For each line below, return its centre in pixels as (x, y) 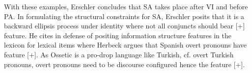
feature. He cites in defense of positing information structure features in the (118, 35)
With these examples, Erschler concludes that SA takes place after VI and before (126, 6)
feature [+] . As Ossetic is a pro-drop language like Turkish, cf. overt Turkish (119, 54)
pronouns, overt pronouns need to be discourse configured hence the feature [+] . (125, 64)
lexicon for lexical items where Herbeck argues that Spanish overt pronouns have (126, 45)
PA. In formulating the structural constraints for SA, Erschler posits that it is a (124, 16)
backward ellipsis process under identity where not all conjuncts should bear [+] (125, 26)
